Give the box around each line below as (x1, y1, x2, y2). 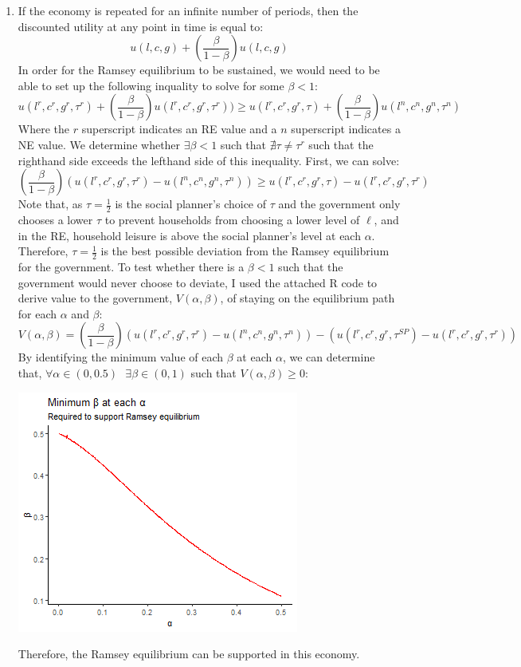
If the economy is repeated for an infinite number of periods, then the (18, 2, 358, 18)
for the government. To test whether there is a (18, 259, 245, 274)
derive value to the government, (18, 290, 173, 306)
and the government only (278, 195, 401, 212)
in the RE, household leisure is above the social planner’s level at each (18, 227, 361, 243)
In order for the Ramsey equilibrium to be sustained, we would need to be (18, 61, 380, 78)
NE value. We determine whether (18, 136, 181, 152)
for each (18, 305, 57, 322)
